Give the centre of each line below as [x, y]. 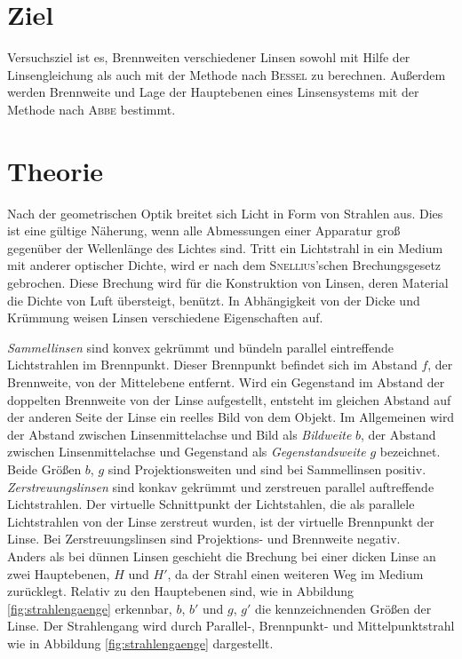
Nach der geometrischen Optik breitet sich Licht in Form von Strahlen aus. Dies [225, 213]
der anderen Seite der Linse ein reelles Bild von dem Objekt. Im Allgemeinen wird [231, 417]
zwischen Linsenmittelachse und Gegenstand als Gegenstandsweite [187, 452]
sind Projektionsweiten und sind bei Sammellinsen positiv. [267, 468]
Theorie [56, 170]
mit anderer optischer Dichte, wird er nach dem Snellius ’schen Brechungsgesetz [224, 265]
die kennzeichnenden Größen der [343, 608]
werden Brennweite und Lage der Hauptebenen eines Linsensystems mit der [213, 92]
